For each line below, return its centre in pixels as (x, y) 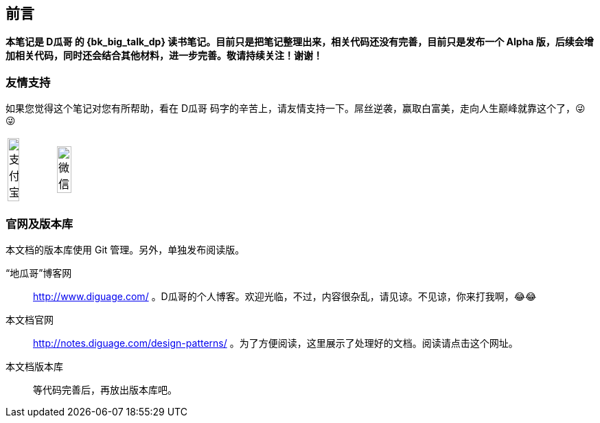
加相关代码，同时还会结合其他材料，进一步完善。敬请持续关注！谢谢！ (164, 56)
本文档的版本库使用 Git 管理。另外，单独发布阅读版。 (125, 249)
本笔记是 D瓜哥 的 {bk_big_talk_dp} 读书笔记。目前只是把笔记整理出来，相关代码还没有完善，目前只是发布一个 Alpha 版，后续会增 (300, 42)
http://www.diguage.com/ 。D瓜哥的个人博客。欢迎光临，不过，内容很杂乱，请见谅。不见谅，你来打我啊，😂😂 (285, 296)
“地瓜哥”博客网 (39, 273)
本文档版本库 (34, 366)
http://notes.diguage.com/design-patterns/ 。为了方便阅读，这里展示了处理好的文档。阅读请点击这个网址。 (276, 343)
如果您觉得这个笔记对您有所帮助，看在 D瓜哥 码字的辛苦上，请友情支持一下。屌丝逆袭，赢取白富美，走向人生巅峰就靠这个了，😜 (296, 108)
